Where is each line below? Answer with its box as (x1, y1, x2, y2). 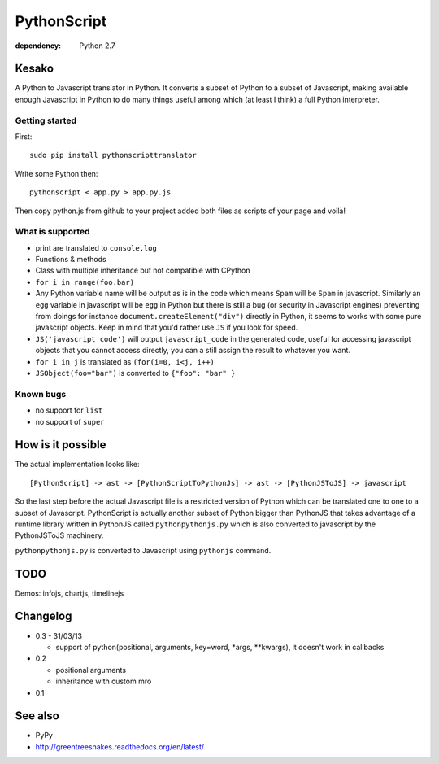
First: (15, 131, 33, 142)
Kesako (15, 62, 54, 76)
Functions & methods (35, 255, 106, 264)
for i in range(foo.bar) (35, 277, 134, 286)
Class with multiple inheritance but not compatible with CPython (35, 265, 251, 276)
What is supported (15, 226, 90, 238)
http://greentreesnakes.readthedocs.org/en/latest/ (35, 741, 205, 752)
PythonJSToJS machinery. (15, 530, 104, 540)
